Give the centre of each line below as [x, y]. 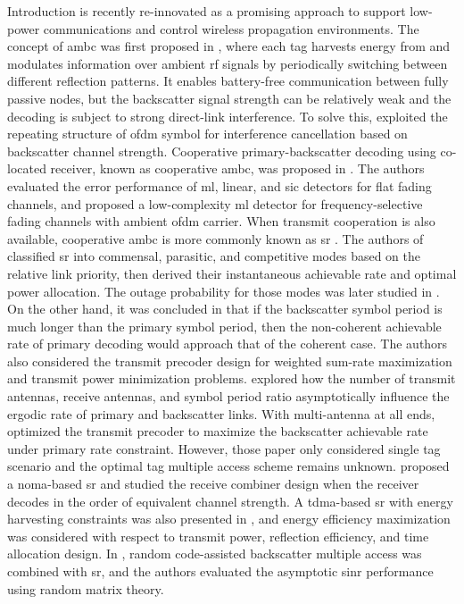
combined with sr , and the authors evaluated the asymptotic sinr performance [220, 571]
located [27, 168]
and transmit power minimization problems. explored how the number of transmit [232, 378]
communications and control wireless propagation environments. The [231, 28]
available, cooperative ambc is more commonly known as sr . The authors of [215, 238]
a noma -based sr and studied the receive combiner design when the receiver [213, 484]
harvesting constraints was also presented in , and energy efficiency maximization [229, 519]
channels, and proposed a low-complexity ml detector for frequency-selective [215, 203]
